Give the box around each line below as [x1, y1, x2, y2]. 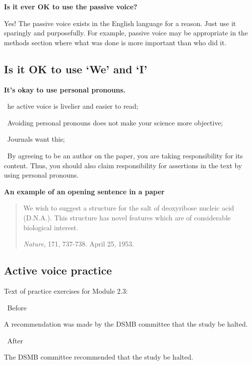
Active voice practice [4, 263, 112, 278]
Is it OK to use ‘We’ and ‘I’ [4, 61, 148, 76]
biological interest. [23, 222, 78, 232]
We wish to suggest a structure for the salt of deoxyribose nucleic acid [23, 203, 234, 213]
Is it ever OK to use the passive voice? [4, 1, 137, 11]
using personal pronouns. [4, 170, 79, 180]
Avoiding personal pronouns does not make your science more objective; [7, 117, 223, 127]
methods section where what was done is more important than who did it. [4, 37, 227, 47]
